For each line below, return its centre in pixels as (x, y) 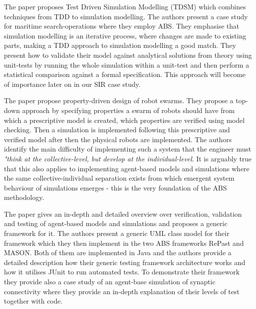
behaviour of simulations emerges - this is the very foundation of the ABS (115, 187)
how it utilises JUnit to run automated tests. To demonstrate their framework (122, 272)
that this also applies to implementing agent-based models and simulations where (127, 168)
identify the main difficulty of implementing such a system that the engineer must (128, 149)
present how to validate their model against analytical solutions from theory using (128, 55)
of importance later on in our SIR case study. (72, 84)
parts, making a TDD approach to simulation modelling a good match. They (120, 45)
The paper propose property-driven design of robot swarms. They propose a (119, 100)
